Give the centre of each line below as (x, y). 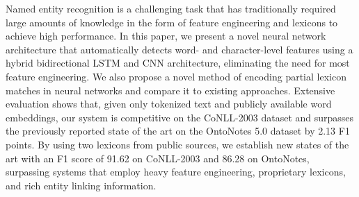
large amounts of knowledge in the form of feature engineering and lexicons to (172, 22)
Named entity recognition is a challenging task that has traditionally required (171, 8)
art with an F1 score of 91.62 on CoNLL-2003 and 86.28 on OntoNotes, (158, 158)
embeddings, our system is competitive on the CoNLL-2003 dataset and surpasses (180, 117)
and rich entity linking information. (81, 185)
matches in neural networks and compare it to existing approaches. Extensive (170, 90)
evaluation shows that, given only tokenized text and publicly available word (169, 104)
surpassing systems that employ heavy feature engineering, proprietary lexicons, (176, 172)
